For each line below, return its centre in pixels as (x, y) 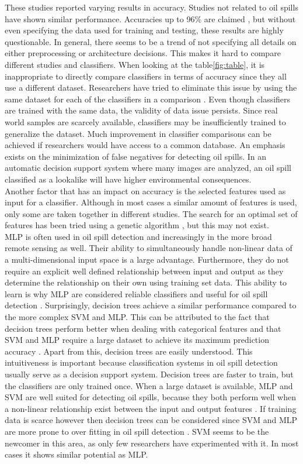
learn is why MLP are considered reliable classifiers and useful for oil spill (136, 293)
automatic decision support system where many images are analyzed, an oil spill (148, 168)
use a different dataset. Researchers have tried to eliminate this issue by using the (151, 87)
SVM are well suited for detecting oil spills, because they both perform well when (151, 397)
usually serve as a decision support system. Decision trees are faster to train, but (149, 374)
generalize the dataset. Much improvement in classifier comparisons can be (138, 133)
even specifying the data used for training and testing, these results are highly (144, 30)
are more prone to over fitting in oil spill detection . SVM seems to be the (137, 431)
